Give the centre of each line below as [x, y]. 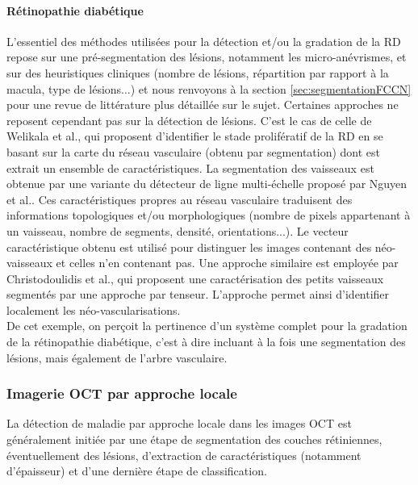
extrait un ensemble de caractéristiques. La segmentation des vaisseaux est [190, 167]
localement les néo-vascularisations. [94, 309]
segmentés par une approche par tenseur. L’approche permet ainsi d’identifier [198, 294]
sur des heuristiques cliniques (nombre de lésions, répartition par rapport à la [198, 72]
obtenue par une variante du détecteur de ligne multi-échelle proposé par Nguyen [207, 184]
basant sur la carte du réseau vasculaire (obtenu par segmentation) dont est [194, 151]
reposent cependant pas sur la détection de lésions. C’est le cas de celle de [189, 120]
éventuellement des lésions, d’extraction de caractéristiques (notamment [184, 455]
